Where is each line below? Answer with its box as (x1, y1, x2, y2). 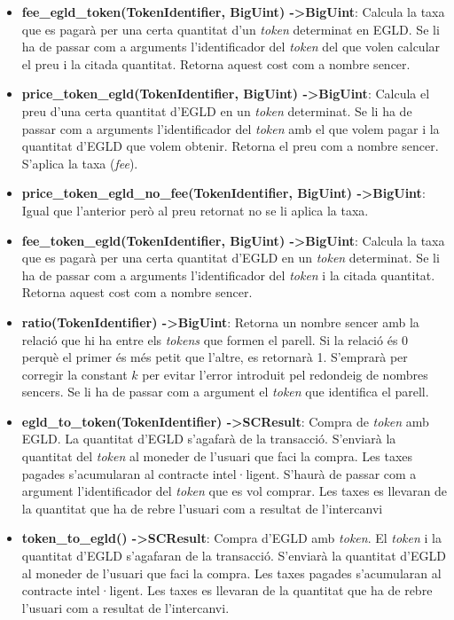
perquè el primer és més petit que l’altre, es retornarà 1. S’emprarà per (21, 348, 408, 366)
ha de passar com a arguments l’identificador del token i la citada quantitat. (21, 265, 435, 284)
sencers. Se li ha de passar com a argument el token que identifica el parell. (21, 382, 429, 401)
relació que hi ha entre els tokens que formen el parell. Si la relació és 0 (21, 330, 409, 349)
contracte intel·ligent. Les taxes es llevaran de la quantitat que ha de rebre (21, 581, 433, 600)
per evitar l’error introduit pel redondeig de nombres (142, 365, 428, 383)
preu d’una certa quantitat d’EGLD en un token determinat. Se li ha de (21, 101, 412, 120)
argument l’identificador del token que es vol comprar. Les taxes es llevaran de (21, 482, 448, 500)
